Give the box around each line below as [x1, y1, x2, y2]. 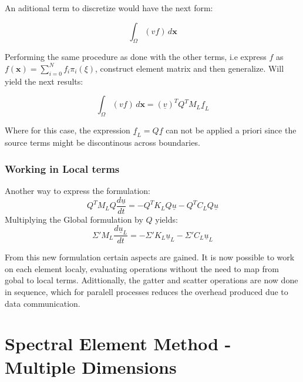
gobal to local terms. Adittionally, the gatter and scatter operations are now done [5, 274, 298, 286]
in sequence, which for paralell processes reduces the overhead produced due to [5, 286, 288, 298]
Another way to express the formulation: [5, 185, 150, 196]
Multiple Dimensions [5, 354, 177, 378]
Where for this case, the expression [5, 124, 130, 136]
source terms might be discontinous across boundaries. [5, 136, 200, 149]
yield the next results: [5, 75, 83, 87]
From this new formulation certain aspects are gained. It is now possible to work [5, 251, 295, 263]
